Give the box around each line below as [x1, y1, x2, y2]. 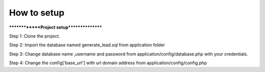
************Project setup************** [9, 24, 103, 30]
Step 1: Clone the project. [9, 33, 60, 39]
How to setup [9, 7, 65, 18]
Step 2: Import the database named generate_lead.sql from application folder [9, 42, 165, 48]
